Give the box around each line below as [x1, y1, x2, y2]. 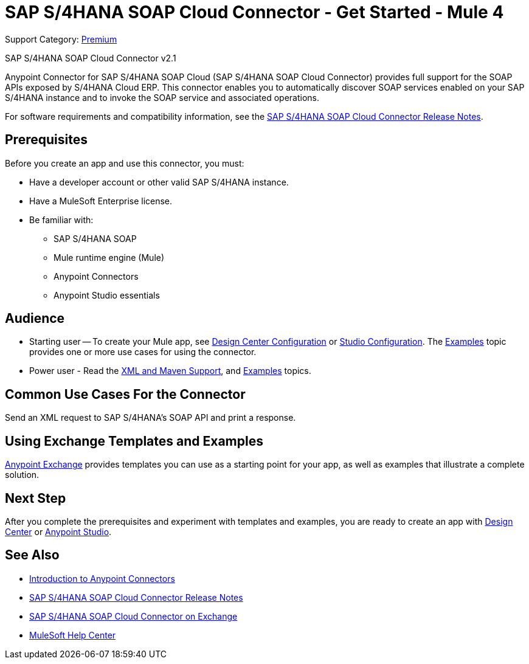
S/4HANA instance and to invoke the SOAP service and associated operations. [5, 92, 320, 103]
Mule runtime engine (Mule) [54, 252, 165, 263]
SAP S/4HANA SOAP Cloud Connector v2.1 [5, 52, 176, 63]
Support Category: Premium [5, 33, 117, 44]
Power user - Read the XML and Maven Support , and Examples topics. [29, 365, 311, 376]
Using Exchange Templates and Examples [5, 433, 263, 449]
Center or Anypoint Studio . [5, 526, 112, 537]
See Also [5, 547, 60, 563]
